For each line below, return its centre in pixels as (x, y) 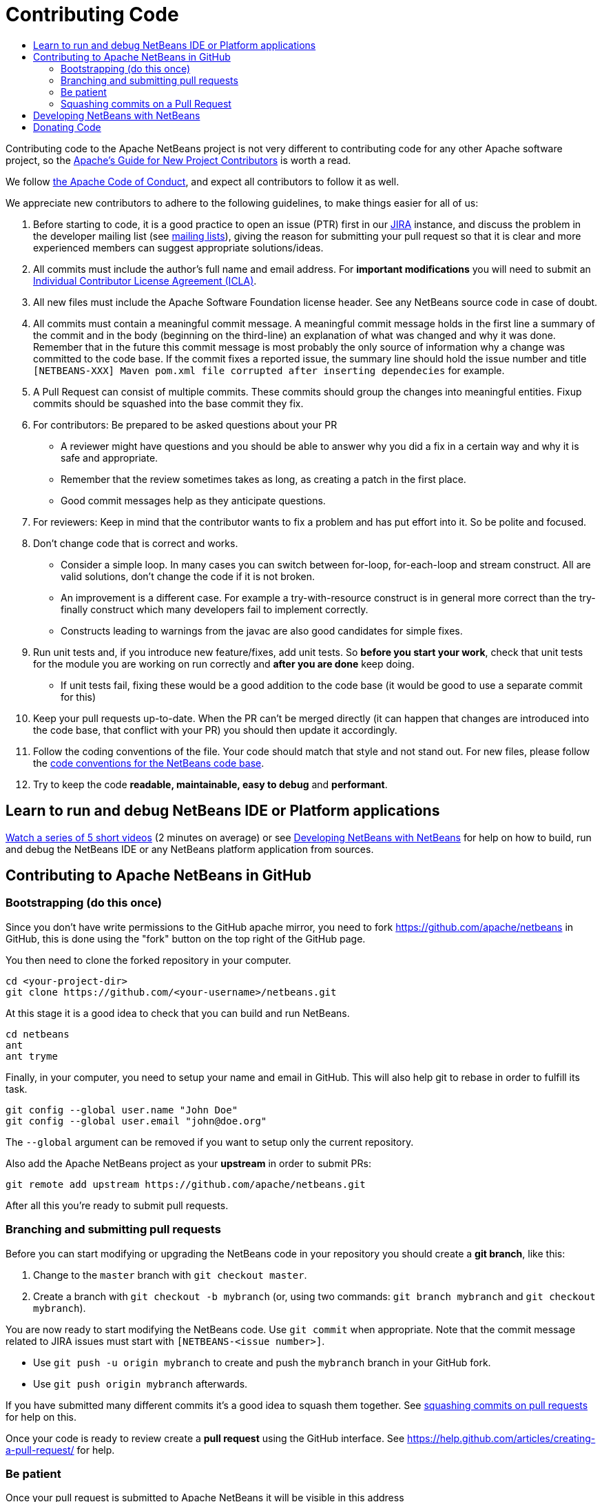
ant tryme (32, 1056)
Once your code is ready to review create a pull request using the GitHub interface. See (205, 1438)
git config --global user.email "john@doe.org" (136, 1121)
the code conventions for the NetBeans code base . (149, 763)
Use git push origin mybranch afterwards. (141, 1383)
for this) (79, 697)
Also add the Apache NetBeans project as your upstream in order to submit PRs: (188, 1163)
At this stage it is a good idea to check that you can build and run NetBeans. (178, 1013)
